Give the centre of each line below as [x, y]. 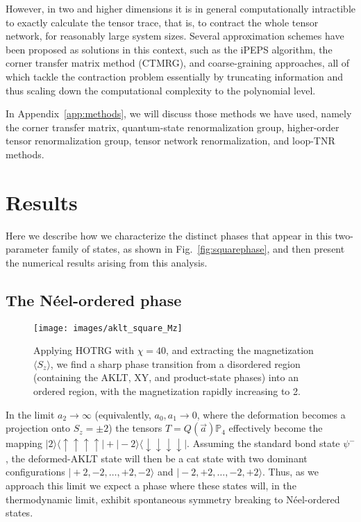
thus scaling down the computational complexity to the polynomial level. [161, 90]
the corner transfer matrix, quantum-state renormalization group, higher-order [173, 127]
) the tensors [135, 428]
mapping [24, 443]
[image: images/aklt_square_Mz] [108, 328]
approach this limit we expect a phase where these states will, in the [151, 485]
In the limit [30, 414]
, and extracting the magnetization [240, 350]
